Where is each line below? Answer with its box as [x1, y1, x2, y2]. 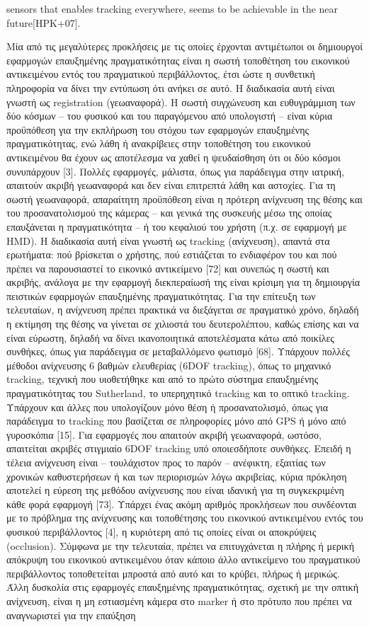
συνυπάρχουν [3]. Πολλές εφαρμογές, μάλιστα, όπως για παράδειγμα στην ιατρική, [6, 163, 345, 178]
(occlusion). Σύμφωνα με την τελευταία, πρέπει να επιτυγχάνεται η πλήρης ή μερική [6, 538, 354, 553]
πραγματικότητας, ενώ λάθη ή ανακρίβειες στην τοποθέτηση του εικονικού [6, 136, 311, 151]
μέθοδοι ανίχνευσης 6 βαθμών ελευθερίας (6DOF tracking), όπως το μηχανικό [6, 357, 331, 372]
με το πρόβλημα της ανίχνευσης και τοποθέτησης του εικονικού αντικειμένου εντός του [6, 510, 363, 525]
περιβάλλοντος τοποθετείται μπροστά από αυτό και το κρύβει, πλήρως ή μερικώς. [6, 565, 340, 580]
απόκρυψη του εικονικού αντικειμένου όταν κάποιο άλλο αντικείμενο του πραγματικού [6, 552, 361, 567]
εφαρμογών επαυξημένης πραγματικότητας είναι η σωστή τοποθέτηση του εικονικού [6, 52, 350, 67]
